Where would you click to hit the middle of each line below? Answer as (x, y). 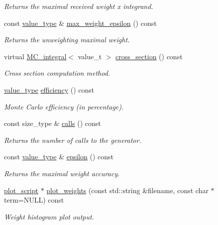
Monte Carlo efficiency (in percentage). (64, 106)
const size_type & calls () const (53, 123)
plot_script (21, 190)
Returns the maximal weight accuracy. (62, 173)
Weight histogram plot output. (49, 216)
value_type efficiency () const (49, 89)
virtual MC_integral (35, 56)
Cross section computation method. (57, 73)
